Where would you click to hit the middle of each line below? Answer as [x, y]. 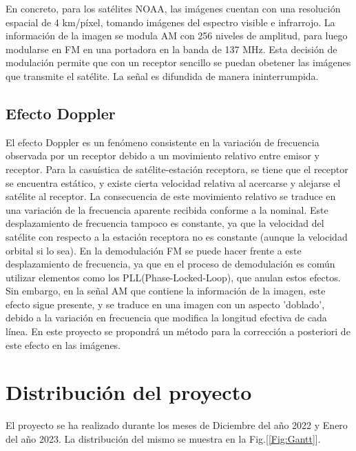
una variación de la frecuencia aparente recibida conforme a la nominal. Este [167, 209]
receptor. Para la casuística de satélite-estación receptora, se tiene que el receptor [177, 169]
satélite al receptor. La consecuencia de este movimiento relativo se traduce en [171, 196]
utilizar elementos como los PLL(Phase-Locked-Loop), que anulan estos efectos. [173, 277]
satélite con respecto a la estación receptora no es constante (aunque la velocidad [177, 236]
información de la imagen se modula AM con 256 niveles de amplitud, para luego [177, 36]
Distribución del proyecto [129, 392]
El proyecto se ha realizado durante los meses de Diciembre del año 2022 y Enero [177, 425]
